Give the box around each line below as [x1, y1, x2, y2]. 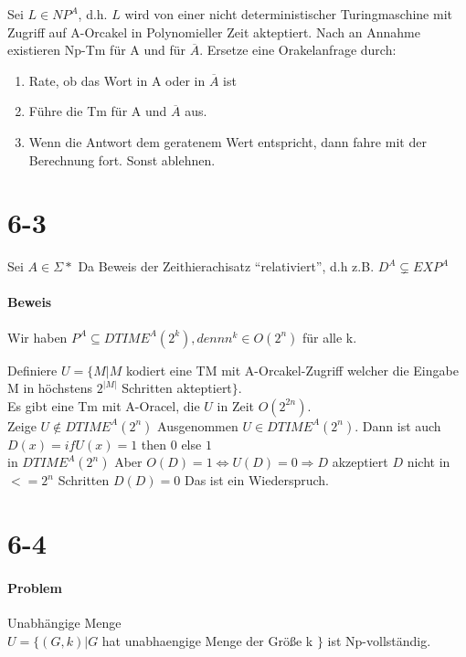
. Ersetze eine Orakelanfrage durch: [199, 40, 397, 59]
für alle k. [302, 327, 357, 346]
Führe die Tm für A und [28, 101, 167, 121]
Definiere [7, 360, 58, 379]
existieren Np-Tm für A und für [7, 40, 186, 59]
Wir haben [7, 327, 68, 346]
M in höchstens [7, 378, 93, 397]
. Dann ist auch [355, 416, 441, 435]
